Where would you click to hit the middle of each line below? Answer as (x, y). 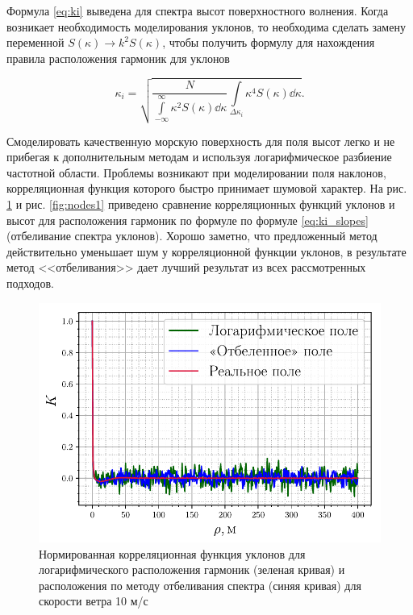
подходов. (30, 283)
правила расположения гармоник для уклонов (118, 58)
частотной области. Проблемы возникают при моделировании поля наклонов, (196, 172)
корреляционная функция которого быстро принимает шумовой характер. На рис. (207, 188)
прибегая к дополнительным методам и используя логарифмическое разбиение (199, 157)
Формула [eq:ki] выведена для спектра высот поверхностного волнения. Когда (198, 10)
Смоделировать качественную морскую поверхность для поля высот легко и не (201, 141)
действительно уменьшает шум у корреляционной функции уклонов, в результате (206, 251)
